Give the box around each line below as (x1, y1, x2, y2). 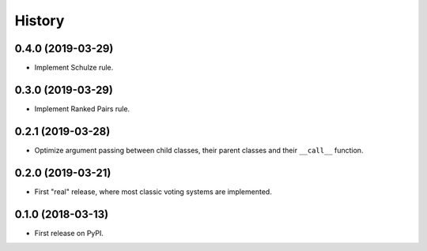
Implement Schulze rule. (34, 63, 114, 73)
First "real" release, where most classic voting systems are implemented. (34, 186, 272, 197)
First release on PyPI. (34, 228, 104, 238)
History (14, 12, 65, 29)
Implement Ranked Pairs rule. (34, 103, 130, 114)
